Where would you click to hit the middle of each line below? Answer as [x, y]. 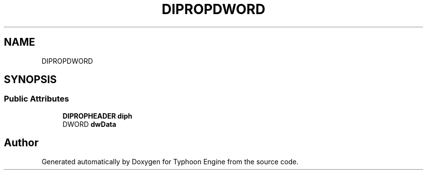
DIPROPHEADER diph [97, 116]
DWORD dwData [89, 124]
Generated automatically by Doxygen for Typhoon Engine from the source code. [170, 161]
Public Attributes [37, 99]
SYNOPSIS [30, 80]
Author [21, 143]
